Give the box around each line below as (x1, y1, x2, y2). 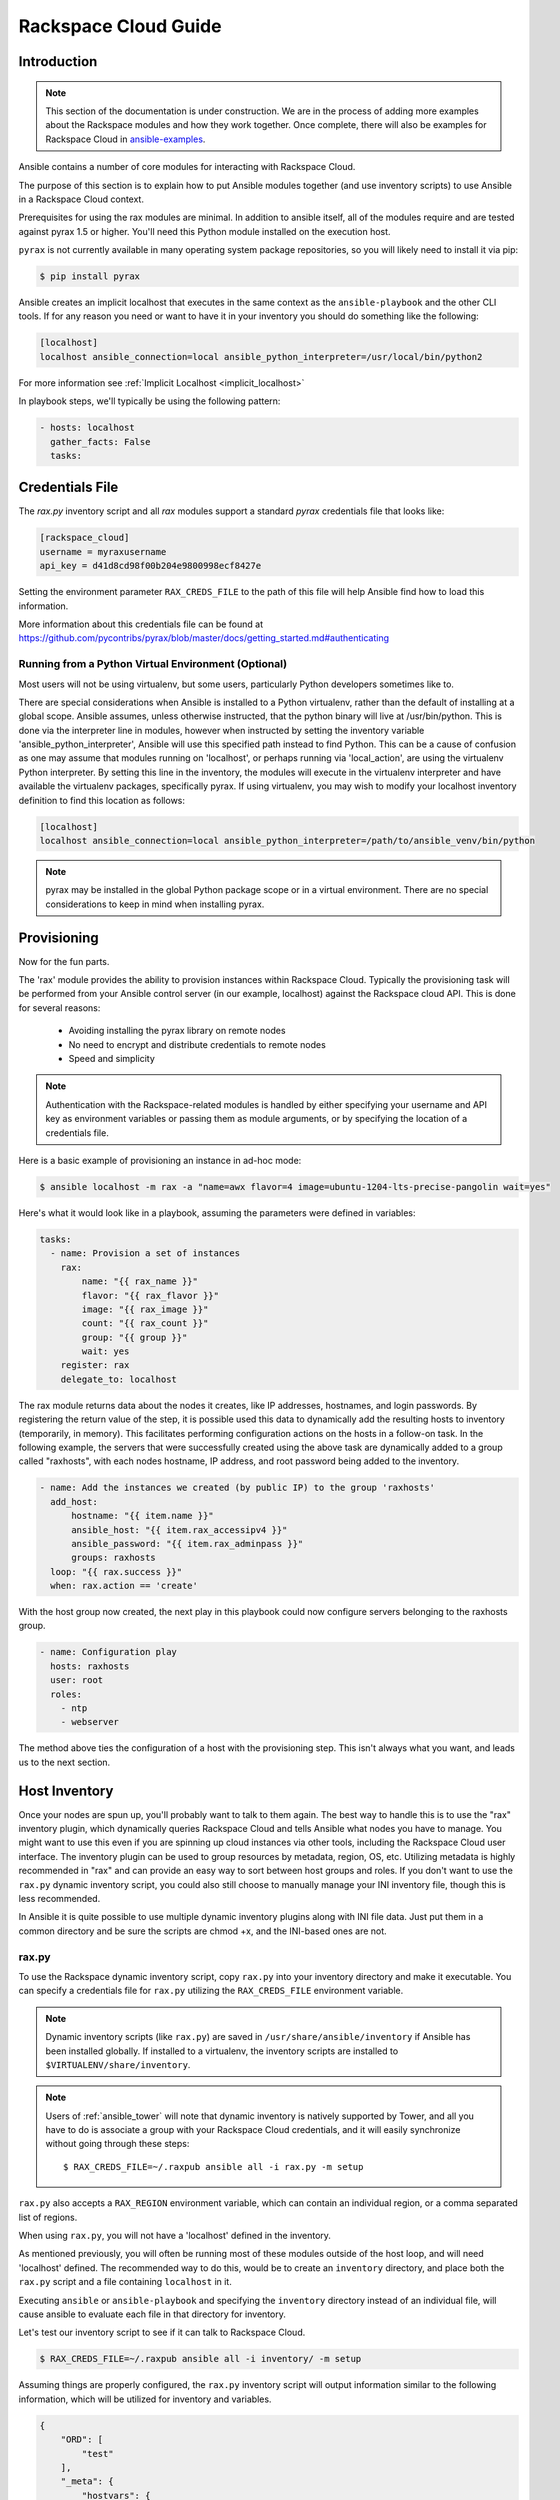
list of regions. (18, 2211, 78, 2223)
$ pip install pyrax (39, 271, 140, 282)
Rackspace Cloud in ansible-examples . (45, 133, 206, 145)
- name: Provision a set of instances (50, 1248, 240, 1259)
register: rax (60, 1360, 130, 1371)
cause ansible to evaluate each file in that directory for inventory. (18, 2308, 287, 2320)
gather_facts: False (50, 436, 151, 447)
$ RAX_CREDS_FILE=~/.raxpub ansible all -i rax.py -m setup (63, 2161, 364, 2172)
